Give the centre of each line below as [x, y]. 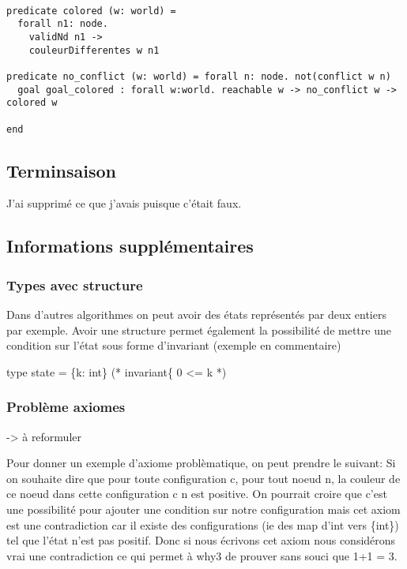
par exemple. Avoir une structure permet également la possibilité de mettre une [199, 329]
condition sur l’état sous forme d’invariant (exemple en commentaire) [174, 345]
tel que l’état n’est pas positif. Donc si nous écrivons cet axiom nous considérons [201, 540]
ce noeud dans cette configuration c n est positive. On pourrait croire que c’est [197, 494]
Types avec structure [75, 284]
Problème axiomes [66, 407]
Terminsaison [62, 170]
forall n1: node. [63, 24]
